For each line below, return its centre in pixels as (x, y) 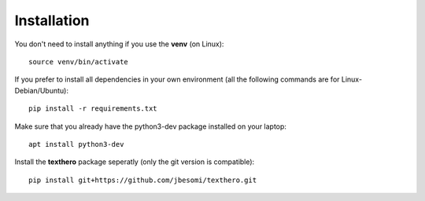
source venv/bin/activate (79, 62)
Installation (52, 20)
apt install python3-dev (76, 144)
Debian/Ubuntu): (41, 90)
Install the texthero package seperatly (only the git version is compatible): (135, 162)
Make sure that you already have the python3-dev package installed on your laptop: (151, 126)
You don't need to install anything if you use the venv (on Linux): (119, 44)
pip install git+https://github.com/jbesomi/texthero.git (143, 180)
